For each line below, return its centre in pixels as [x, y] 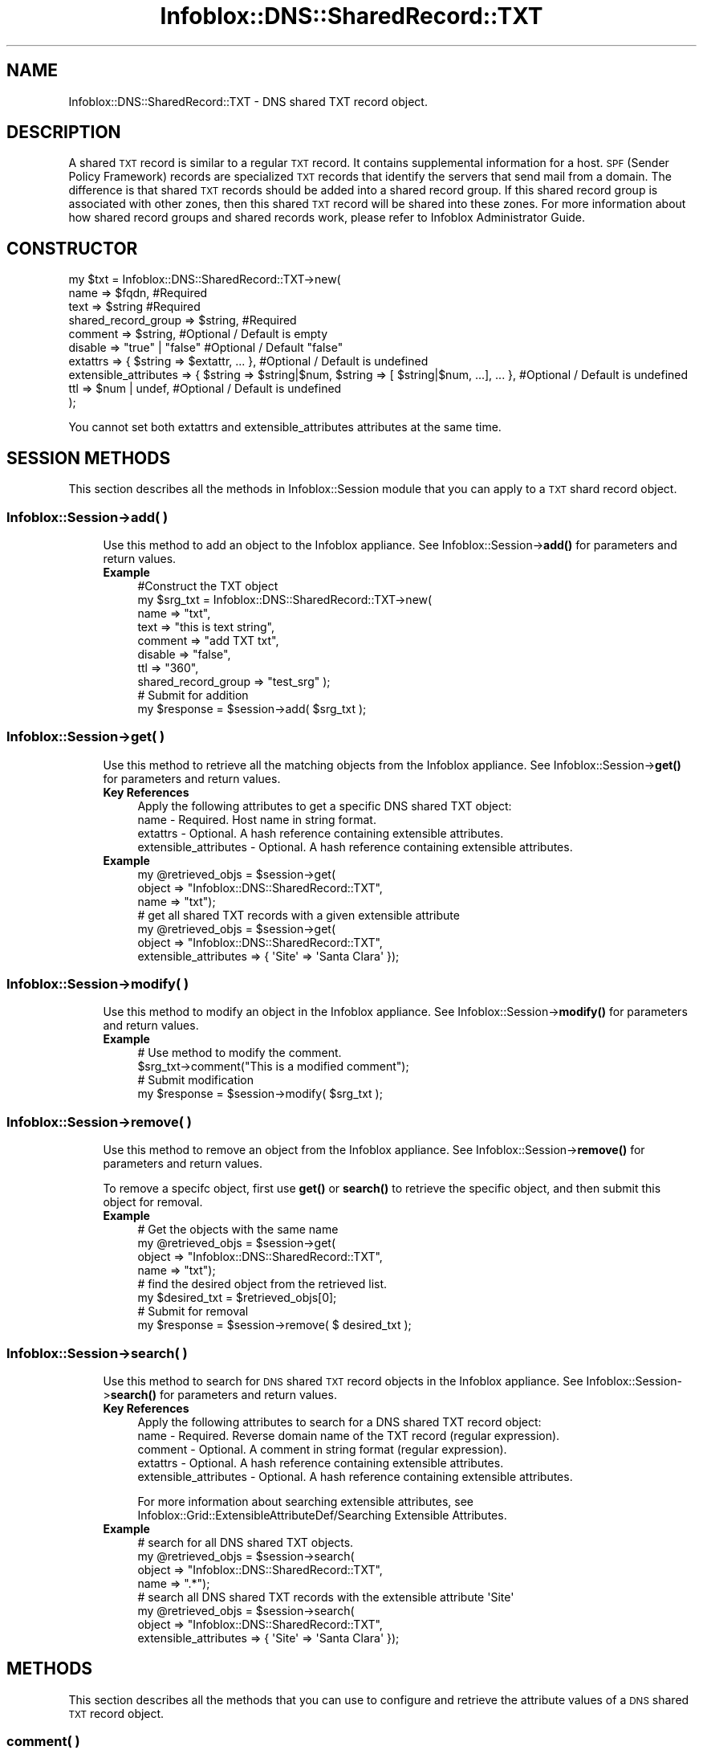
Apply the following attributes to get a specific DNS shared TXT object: [325, 806]
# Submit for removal [193, 1311]
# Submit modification [196, 1080]
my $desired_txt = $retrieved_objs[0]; [237, 1298]
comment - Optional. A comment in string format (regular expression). [322, 1449]
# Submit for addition [193, 695]
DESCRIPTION [64, 133]
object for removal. [153, 1202]
